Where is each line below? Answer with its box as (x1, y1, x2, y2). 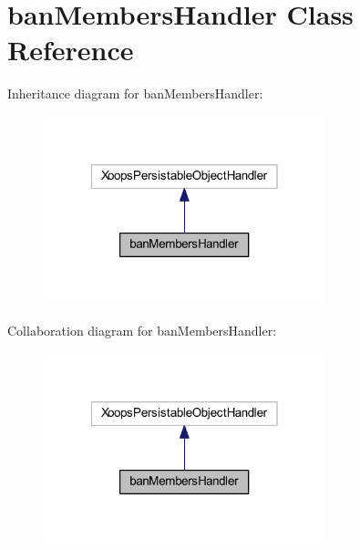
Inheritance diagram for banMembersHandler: (7, 84, 263, 103)
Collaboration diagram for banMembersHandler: (7, 321, 277, 340)
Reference (7, 31, 134, 68)
